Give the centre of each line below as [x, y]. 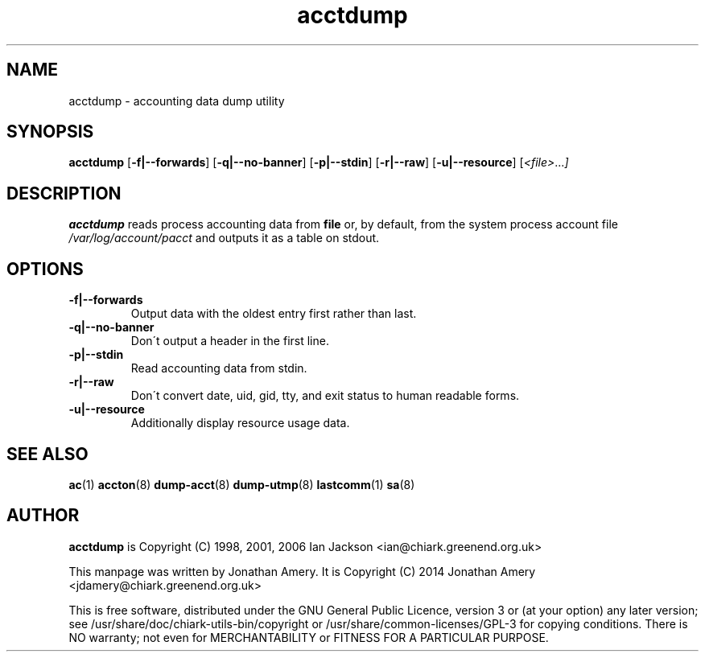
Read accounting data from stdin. [219, 368]
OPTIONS [45, 269]
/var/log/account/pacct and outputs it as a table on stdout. [224, 238]
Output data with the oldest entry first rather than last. [274, 314]
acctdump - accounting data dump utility [177, 101]
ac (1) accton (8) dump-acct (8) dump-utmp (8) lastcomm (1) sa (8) [242, 484]
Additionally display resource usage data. [240, 423]
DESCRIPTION [64, 193]
